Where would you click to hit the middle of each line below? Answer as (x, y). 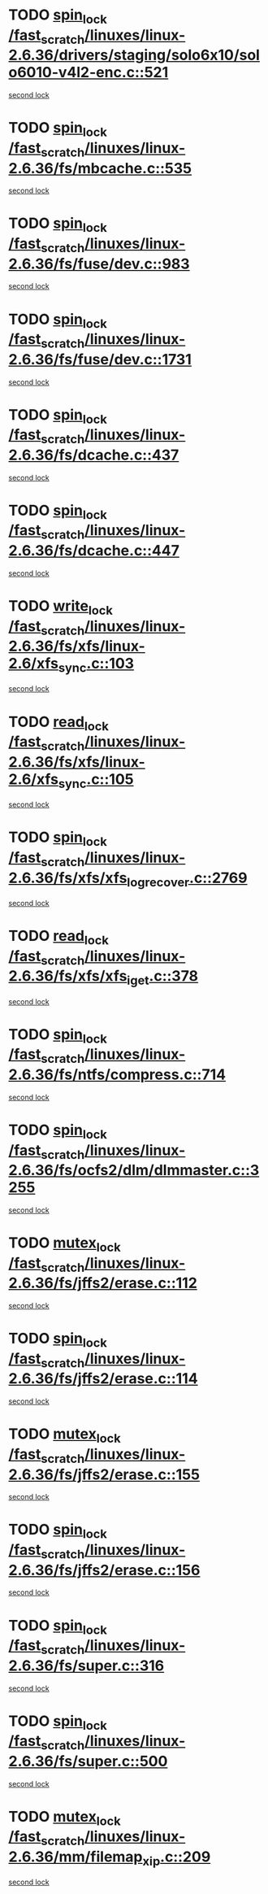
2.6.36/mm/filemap (76, 1857)
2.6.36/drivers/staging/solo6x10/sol (134, 55)
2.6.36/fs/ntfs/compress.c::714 (117, 1074)
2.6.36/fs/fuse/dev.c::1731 (100, 359)
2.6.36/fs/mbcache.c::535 (100, 168)
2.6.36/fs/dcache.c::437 (94, 455)
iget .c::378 (163, 977)
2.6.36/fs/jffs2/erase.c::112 (103, 1283)
